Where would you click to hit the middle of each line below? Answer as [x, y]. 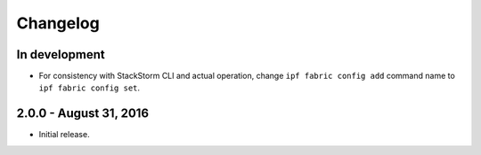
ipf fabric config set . [90, 88]
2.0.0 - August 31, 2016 [83, 114]
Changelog [58, 23]
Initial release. [64, 135]
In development [61, 54]
